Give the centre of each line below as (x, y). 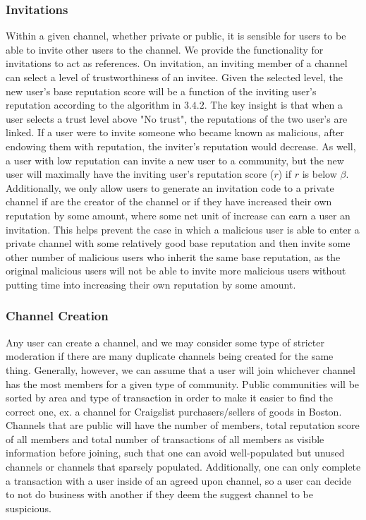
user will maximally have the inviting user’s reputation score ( (140, 174)
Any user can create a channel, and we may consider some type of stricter (165, 342)
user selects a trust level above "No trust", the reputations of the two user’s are (177, 118)
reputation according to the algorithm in (93, 105)
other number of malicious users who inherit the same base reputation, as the (173, 256)
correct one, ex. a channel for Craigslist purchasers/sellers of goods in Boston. (174, 411)
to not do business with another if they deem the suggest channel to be (159, 494)
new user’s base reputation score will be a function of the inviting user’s (161, 91)
